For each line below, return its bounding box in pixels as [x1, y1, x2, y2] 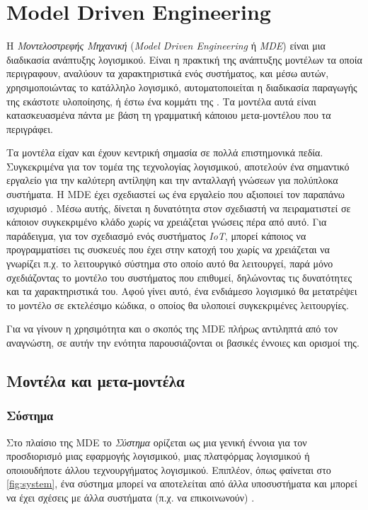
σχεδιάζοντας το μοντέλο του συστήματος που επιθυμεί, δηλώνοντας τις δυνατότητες [6, 270, 352, 284]
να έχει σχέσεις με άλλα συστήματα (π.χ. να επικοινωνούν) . [6, 489, 255, 504]
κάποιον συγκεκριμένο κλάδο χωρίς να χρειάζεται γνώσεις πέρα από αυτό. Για [6, 214, 327, 229]
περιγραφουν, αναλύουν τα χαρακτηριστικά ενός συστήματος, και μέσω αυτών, [6, 66, 329, 81]
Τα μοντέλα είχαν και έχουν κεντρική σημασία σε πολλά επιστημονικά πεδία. [6, 145, 323, 160]
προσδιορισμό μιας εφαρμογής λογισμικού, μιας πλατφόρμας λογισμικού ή [6, 448, 310, 463]
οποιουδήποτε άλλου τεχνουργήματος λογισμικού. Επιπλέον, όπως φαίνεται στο [6, 462, 331, 477]
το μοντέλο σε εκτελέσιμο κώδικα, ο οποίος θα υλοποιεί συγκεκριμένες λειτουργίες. [6, 297, 349, 312]
